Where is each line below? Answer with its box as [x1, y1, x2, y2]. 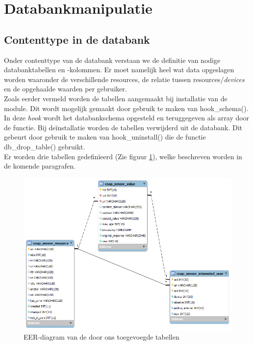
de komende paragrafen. [4, 161, 76, 171]
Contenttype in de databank [4, 31, 150, 47]
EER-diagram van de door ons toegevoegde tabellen [24, 332, 179, 342]
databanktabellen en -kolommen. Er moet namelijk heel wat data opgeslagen [4, 64, 234, 75]
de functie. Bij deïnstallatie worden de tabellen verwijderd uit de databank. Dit [4, 122, 242, 132]
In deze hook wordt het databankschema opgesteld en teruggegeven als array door [4, 113, 250, 123]
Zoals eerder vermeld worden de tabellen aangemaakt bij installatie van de [4, 93, 228, 103]
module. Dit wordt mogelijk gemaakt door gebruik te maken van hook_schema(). [4, 103, 249, 113]
